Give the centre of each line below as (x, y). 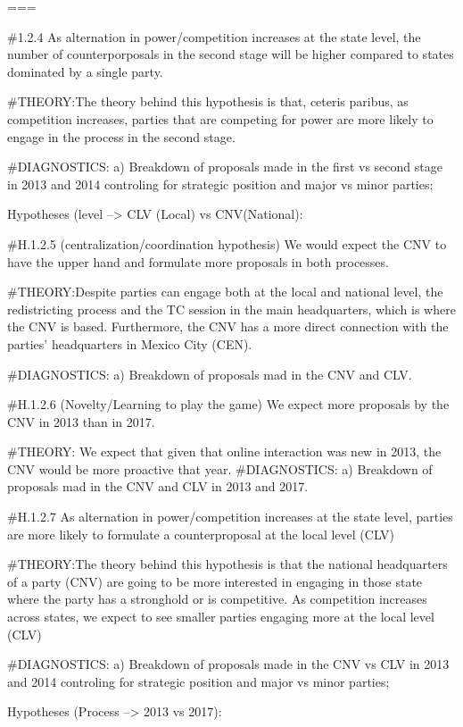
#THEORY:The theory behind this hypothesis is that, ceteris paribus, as (208, 101)
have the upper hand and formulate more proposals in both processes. (198, 261)
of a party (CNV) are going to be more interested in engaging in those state (215, 581)
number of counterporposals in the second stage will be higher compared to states (231, 54)
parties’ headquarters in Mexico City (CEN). (130, 343)
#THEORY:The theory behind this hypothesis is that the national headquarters (227, 564)
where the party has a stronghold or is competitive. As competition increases (217, 599)
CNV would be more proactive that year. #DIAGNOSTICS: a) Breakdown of (220, 468)
